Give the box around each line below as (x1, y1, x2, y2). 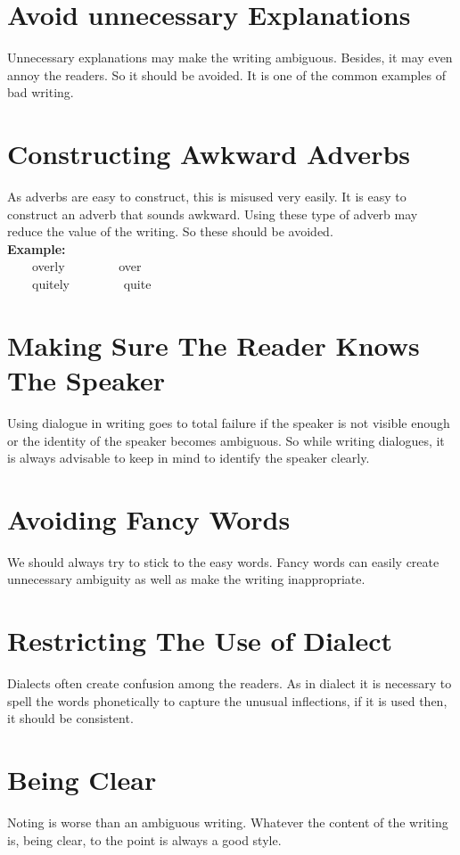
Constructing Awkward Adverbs (7, 136, 411, 172)
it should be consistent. (7, 709, 134, 728)
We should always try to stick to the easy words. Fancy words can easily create (7, 552, 439, 571)
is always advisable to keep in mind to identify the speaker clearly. (7, 448, 370, 467)
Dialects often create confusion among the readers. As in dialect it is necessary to (7, 674, 452, 693)
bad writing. (7, 83, 74, 102)
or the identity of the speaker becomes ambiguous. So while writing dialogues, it (7, 431, 445, 449)
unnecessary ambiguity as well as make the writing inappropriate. (7, 570, 366, 588)
